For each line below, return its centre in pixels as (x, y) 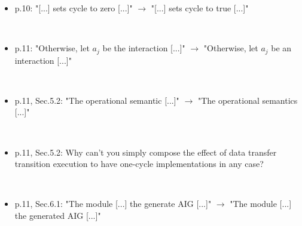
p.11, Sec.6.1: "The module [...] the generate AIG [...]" (113, 204)
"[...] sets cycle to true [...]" (200, 8)
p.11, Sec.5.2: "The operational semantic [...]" (97, 100)
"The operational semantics (248, 100)
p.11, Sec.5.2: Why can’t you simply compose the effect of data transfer (146, 152)
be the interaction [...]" (144, 48)
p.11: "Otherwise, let (52, 48)
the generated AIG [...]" (58, 215)
